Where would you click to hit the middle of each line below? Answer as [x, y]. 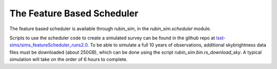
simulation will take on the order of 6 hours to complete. [68, 59]
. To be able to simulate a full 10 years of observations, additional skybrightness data [177, 45]
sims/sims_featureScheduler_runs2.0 [49, 45]
